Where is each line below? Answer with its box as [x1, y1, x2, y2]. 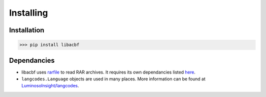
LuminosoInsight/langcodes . [21, 83, 79, 89]
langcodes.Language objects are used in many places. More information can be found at [21, 76, 205, 82]
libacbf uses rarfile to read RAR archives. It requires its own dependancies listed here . [21, 69, 196, 75]
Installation [9, 26, 44, 34]
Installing [9, 7, 48, 18]
